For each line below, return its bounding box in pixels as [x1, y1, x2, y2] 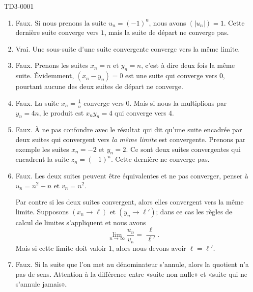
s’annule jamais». [15, 278, 67, 289]
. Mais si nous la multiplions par [129, 97, 227, 108]
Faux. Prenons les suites [15, 60, 88, 70]
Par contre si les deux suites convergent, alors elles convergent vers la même [15, 197, 244, 207]
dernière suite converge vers [15, 27, 99, 37]
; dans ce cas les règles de [156, 206, 232, 216]
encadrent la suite [15, 154, 69, 164]
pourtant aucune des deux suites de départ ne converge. [15, 81, 183, 91]
